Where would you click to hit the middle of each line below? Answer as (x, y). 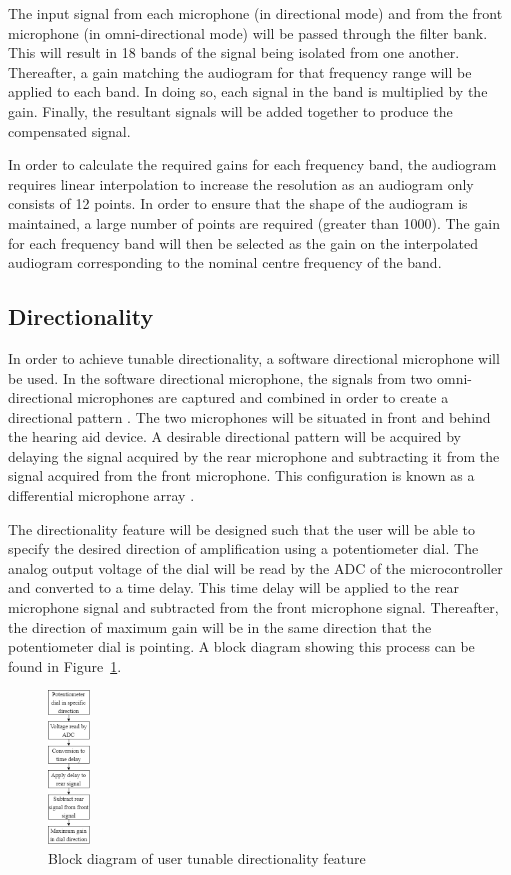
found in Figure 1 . (65, 665)
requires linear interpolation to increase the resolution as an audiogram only (241, 183)
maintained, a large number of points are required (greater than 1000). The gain (254, 222)
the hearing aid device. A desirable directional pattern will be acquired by (234, 436)
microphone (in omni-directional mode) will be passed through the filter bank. (248, 32)
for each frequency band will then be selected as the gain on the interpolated (243, 242)
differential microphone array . (101, 495)
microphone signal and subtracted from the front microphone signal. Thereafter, (253, 607)
